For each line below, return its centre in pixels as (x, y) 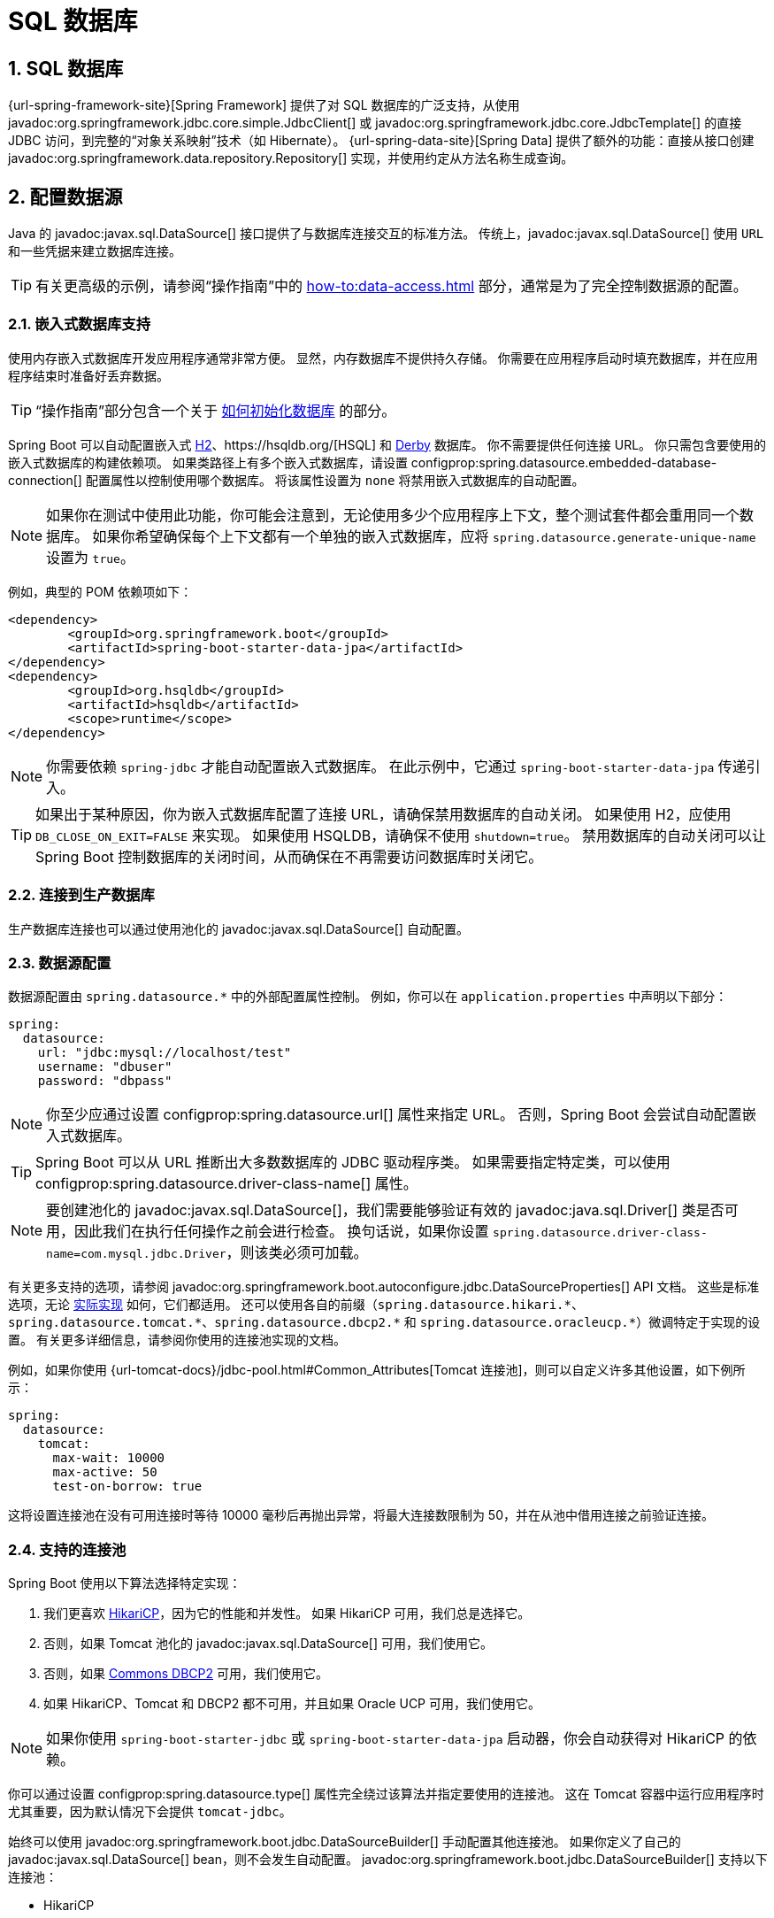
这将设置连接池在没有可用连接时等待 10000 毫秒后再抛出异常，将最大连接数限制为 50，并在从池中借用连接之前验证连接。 (361, 1515)
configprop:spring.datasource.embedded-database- (564, 462)
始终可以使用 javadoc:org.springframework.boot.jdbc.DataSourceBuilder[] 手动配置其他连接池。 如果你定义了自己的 (345, 1842)
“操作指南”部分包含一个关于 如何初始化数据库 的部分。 (216, 410)
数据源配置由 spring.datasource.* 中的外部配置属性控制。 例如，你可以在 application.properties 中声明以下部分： (368, 997)
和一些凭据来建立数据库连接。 (95, 251)
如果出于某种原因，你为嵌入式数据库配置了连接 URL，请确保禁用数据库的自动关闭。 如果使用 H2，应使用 (383, 814)
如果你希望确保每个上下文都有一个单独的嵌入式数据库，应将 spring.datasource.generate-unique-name (424, 536)
